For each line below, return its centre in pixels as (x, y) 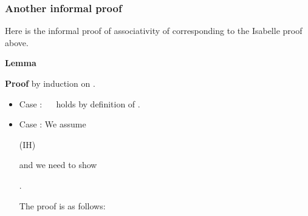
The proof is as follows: (62, 205)
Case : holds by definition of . (80, 103)
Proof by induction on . (50, 83)
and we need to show (58, 165)
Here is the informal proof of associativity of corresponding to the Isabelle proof (154, 31)
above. (17, 42)
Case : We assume (53, 124)
